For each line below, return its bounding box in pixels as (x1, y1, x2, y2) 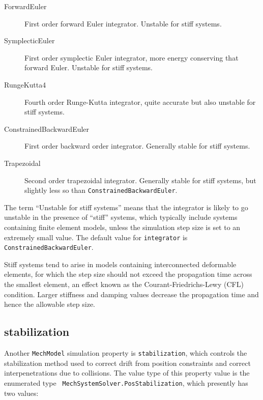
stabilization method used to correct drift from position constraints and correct (4, 357, 251, 368)
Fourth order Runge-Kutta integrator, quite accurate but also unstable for (24, 96, 256, 107)
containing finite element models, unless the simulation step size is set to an (4, 221, 241, 232)
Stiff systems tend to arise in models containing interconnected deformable (4, 259, 237, 269)
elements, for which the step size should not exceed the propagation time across (4, 269, 252, 279)
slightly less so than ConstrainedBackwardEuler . (24, 185, 178, 195)
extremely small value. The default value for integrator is (4, 232, 188, 242)
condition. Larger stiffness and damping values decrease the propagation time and (4, 289, 259, 299)
